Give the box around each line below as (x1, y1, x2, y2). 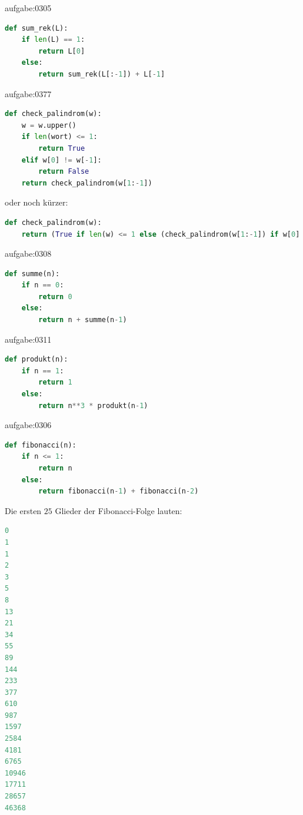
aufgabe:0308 (5, 247, 52, 260)
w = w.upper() (21, 121, 76, 130)
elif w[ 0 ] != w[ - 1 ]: (21, 155, 102, 164)
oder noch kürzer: (5, 196, 68, 208)
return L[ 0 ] (38, 47, 85, 55)
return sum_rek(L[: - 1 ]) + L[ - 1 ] (38, 69, 165, 78)
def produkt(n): (5, 355, 68, 364)
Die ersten (5, 504, 42, 516)
